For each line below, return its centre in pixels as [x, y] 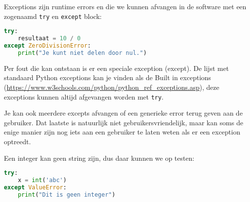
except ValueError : [35, 187]
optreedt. [18, 141]
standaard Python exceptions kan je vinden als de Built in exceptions [107, 77]
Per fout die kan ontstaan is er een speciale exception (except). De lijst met [116, 68]
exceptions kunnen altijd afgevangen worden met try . [84, 96]
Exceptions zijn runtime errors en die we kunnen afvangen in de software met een [125, 6]
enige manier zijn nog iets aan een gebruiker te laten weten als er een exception [122, 132]
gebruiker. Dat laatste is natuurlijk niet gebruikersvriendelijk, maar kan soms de [124, 122]
